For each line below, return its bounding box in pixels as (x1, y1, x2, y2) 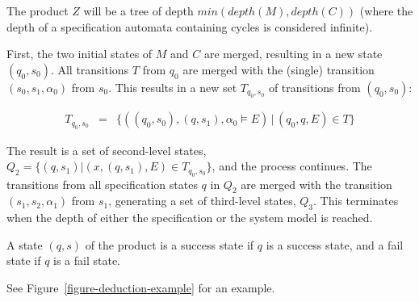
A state (6, 236, 43, 253)
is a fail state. (53, 252, 121, 269)
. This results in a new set (108, 78, 237, 95)
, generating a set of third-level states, (108, 192, 296, 209)
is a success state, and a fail (266, 236, 404, 253)
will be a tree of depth (83, 2, 194, 19)
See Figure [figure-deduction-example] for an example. (6, 279, 275, 296)
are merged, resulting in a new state (203, 45, 383, 62)
